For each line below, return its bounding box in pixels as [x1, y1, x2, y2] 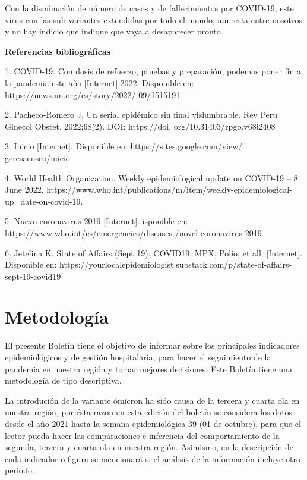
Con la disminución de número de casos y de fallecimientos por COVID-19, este [5, 2, 294, 14]
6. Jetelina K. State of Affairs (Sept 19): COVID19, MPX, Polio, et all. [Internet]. [5, 246, 303, 259]
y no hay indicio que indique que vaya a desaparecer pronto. [5, 25, 223, 37]
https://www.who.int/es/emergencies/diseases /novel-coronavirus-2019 [5, 226, 262, 239]
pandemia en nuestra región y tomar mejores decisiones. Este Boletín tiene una [5, 362, 292, 375]
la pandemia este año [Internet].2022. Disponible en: [5, 76, 194, 89]
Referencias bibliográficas [5, 45, 111, 57]
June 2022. [5, 183, 44, 196]
